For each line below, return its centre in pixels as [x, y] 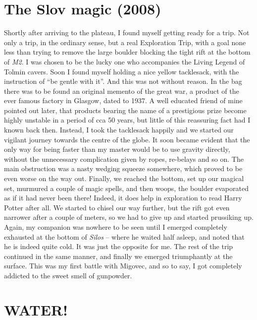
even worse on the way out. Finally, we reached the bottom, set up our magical [124, 178]
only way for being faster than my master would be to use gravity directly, [117, 149]
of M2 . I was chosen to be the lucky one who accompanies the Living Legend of [125, 61]
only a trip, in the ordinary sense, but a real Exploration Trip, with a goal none [125, 42]
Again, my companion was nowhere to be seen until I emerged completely [116, 227]
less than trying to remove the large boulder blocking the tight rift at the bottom [127, 52]
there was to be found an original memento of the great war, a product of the [122, 91]
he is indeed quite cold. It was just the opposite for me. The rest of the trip [119, 246]
